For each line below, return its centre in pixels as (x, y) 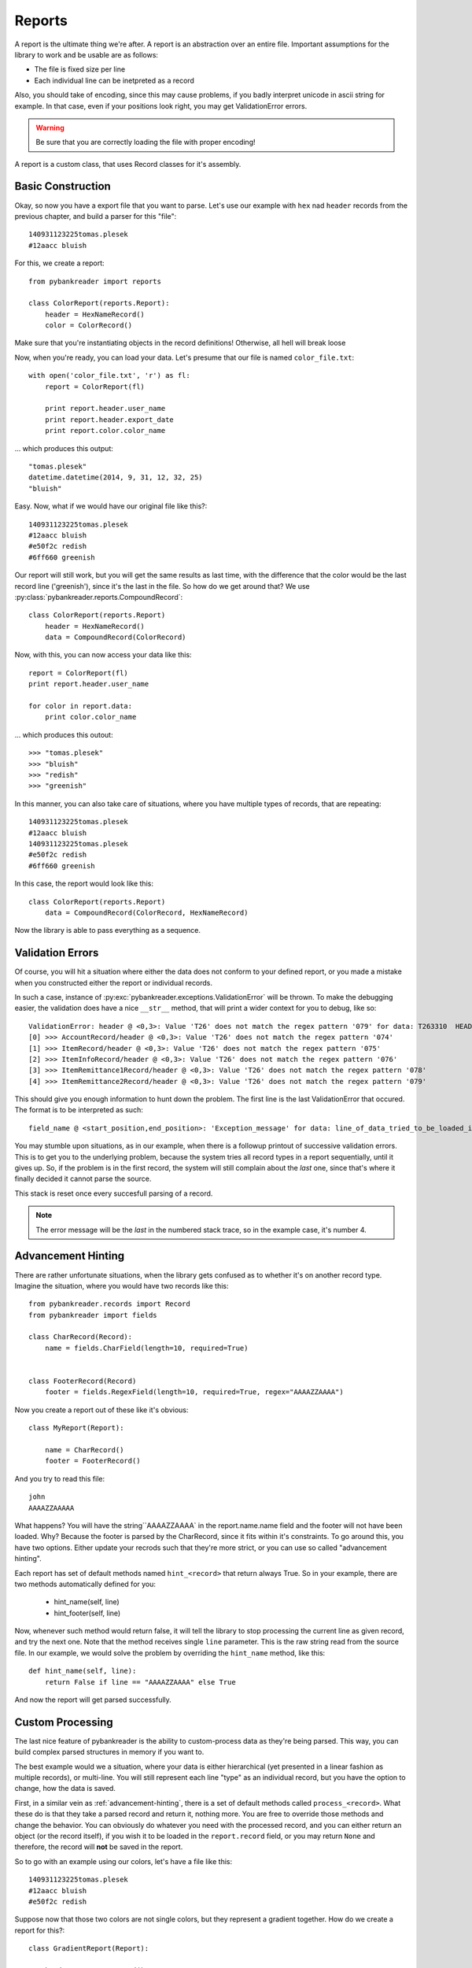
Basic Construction (63, 186)
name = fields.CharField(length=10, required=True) (146, 1348)
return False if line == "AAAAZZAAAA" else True (140, 1682)
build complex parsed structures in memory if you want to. (109, 1752)
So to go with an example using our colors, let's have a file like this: (124, 1861)
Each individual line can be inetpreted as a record (114, 80)
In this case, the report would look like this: (84, 884)
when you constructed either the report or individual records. (113, 982)
